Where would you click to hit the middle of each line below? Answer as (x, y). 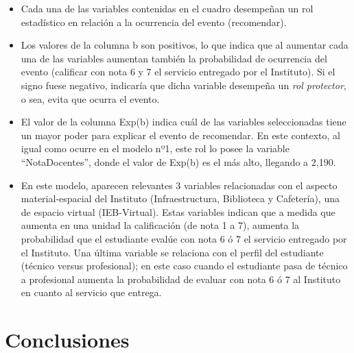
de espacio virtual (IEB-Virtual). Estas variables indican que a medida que (178, 211)
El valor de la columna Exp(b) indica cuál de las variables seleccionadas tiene (184, 122)
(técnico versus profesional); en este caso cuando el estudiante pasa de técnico (184, 266)
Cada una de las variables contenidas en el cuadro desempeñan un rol (167, 8)
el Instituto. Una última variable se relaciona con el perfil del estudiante (172, 252)
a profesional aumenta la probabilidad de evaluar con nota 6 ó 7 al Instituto (181, 279)
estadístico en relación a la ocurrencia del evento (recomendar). (154, 22)
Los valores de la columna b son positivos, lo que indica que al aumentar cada (185, 45)
